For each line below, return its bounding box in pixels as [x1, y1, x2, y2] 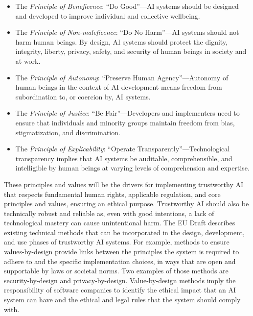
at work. [15, 55, 41, 66]
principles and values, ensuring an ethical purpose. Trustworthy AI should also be [4, 198, 249, 209]
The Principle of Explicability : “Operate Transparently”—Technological [15, 144, 230, 154]
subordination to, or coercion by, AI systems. [15, 91, 151, 101]
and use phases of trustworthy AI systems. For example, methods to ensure [4, 237, 230, 247]
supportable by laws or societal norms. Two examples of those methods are [4, 266, 229, 276]
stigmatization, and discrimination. [15, 127, 120, 137]
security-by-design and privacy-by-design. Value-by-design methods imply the [4, 275, 236, 285]
